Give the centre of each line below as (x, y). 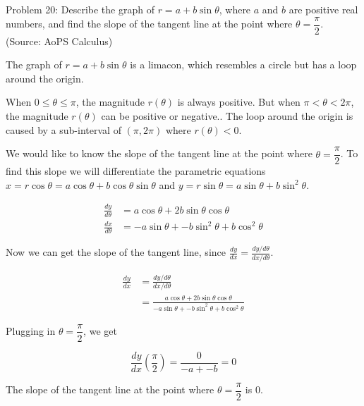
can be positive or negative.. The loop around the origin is (227, 116)
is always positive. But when (239, 102)
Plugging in (31, 330)
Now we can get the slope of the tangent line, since (116, 252)
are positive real (323, 9)
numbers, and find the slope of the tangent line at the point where (149, 24)
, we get (100, 330)
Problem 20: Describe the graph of (80, 9)
